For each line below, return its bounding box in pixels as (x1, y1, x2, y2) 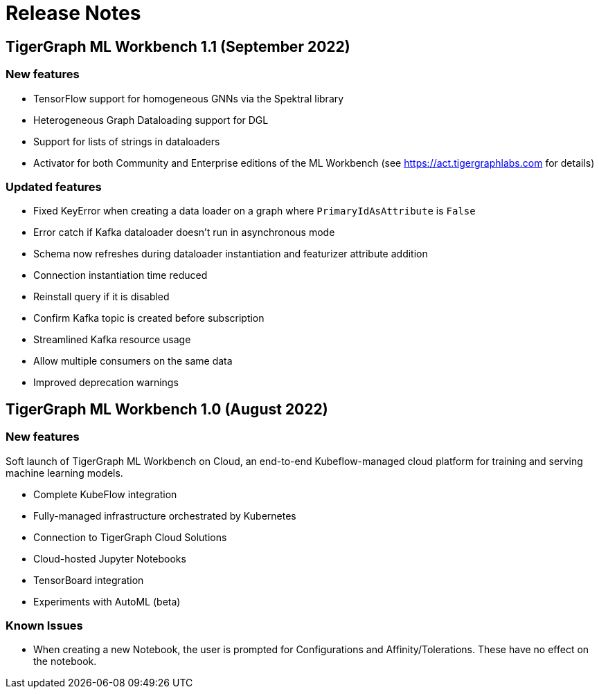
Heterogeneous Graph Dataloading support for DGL (33, 113, 269, 126)
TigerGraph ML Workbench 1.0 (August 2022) (6, 400, 328, 418)
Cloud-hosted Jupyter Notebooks (33, 552, 186, 565)
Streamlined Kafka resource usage (33, 334, 191, 346)
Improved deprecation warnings (33, 376, 179, 389)
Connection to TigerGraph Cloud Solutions (33, 531, 227, 543)
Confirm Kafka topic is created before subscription (33, 312, 265, 325)
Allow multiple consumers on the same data (33, 355, 233, 367)
